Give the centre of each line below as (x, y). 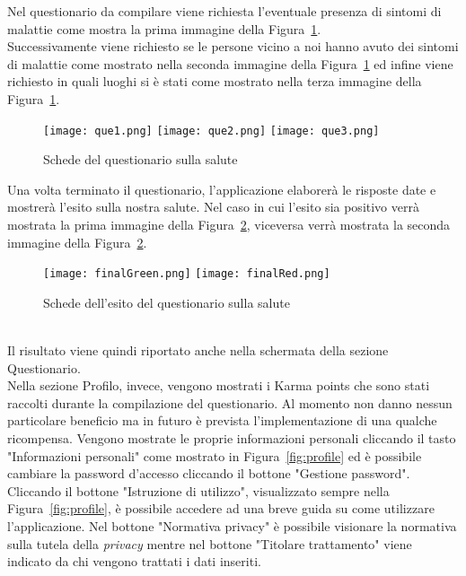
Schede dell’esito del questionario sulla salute (167, 302)
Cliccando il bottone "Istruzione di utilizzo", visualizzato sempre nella (198, 490)
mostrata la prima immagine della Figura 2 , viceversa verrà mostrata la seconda (229, 224)
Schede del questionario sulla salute (141, 159)
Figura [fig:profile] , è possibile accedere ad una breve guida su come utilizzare (221, 508)
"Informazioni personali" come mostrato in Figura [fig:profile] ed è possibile (215, 455)
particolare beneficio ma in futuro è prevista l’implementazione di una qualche (222, 420)
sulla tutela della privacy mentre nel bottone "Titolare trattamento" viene (210, 543)
